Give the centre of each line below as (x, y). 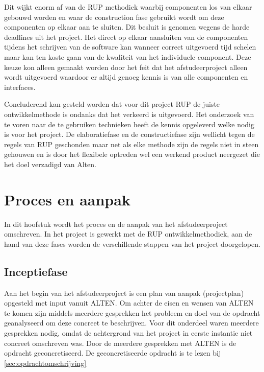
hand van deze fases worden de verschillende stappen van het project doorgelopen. (132, 243)
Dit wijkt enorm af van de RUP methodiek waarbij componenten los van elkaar (128, 7)
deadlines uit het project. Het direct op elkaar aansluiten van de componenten (126, 37)
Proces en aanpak (67, 199)
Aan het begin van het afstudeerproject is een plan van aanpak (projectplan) (124, 293)
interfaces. (20, 87)
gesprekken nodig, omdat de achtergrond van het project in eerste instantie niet (128, 332)
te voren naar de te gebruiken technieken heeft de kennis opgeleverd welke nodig (129, 124)
